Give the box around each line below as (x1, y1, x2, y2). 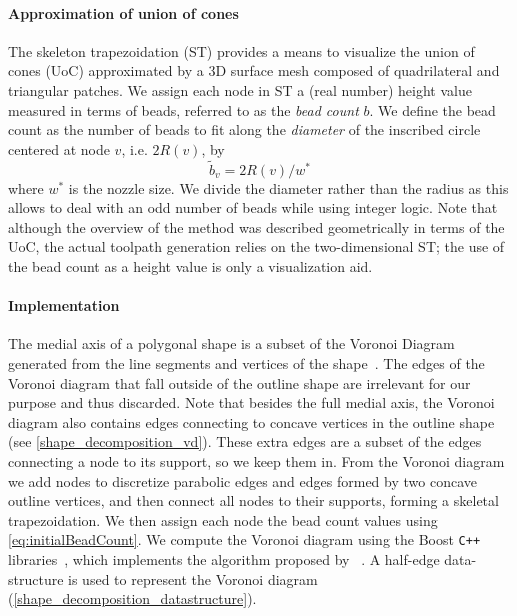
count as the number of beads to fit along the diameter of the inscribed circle (8, 119, 481, 140)
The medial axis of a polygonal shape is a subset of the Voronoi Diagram (8, 333, 455, 354)
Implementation (8, 295, 120, 316)
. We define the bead (369, 99, 496, 120)
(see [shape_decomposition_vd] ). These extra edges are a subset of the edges (8, 431, 482, 452)
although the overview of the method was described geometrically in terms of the (8, 216, 505, 237)
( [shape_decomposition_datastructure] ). (8, 588, 257, 609)
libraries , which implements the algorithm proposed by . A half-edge (8, 548, 440, 569)
